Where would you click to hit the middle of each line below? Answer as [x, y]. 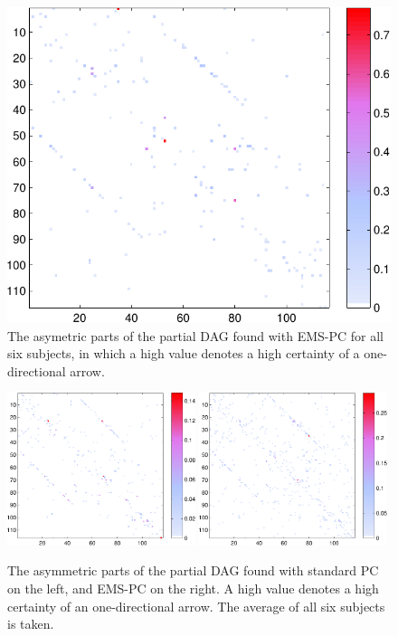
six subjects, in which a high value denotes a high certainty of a [184, 353]
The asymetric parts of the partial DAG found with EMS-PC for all [195, 335]
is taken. [31, 624]
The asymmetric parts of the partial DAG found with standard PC [193, 570]
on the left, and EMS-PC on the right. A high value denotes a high [193, 589]
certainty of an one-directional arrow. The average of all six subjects [196, 606]
